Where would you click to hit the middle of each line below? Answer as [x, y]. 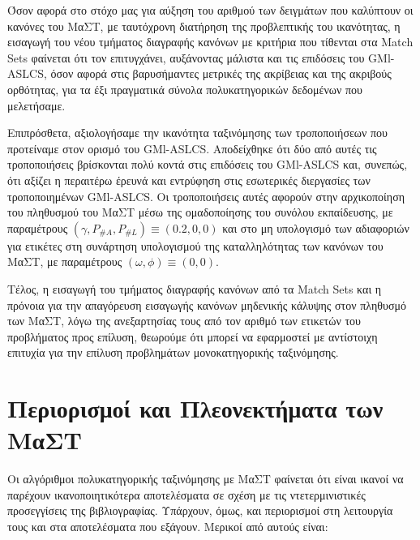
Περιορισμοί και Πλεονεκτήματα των [195, 408]
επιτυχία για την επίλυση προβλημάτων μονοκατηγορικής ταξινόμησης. [173, 352]
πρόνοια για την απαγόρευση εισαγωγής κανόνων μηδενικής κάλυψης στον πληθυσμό [207, 304]
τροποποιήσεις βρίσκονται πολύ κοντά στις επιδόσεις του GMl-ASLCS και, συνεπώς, [208, 164]
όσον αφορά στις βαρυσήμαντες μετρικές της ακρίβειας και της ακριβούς [221, 73]
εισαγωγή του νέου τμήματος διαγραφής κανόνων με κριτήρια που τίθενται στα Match [210, 42]
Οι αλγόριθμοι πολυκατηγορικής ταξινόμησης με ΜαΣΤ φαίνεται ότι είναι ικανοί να [206, 479]
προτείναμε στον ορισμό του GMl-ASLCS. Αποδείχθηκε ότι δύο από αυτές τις [192, 148]
